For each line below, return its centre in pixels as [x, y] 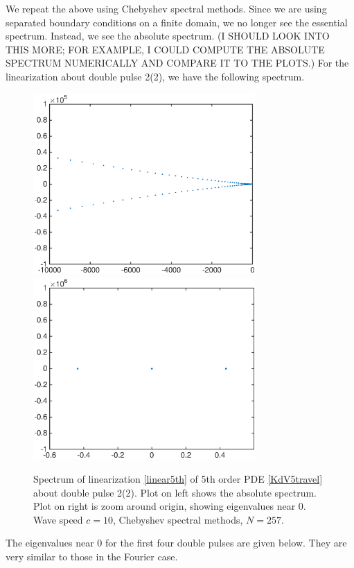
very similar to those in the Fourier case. [92, 556]
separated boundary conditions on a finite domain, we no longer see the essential [177, 22]
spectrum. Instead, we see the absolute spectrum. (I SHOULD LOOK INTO [168, 36]
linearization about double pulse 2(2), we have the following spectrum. [155, 76]
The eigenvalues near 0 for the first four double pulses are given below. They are [176, 543]
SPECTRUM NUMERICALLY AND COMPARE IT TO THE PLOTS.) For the [177, 63]
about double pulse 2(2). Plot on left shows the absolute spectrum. [175, 492]
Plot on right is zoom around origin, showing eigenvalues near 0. [170, 506]
